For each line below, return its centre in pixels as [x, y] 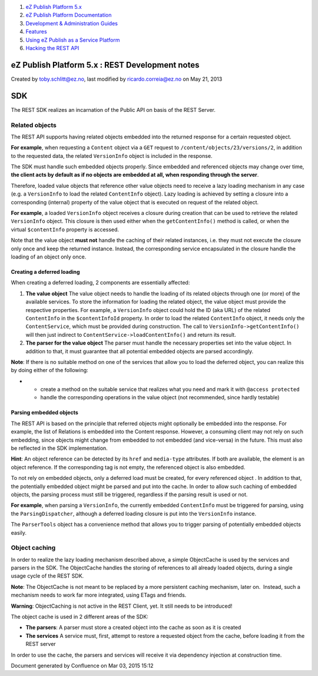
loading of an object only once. [49, 257]
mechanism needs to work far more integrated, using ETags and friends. [99, 595]
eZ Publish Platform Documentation [69, 15]
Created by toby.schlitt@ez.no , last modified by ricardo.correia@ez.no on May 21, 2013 [117, 79]
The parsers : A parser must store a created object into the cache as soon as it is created [133, 628]
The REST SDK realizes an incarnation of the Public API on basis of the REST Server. [113, 110]
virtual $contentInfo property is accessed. [65, 229]
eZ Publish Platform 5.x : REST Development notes [105, 65]
